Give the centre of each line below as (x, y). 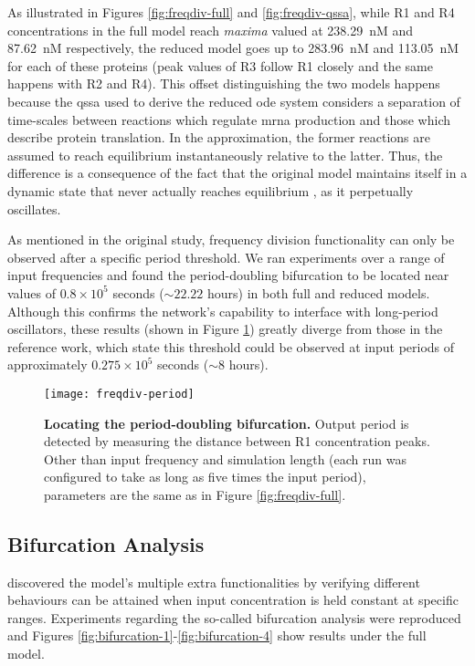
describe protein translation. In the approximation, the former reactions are (219, 137)
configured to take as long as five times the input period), (205, 477)
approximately (47, 364)
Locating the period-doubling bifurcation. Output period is (227, 423)
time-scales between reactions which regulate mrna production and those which (229, 119)
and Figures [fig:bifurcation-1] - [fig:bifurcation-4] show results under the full (217, 635)
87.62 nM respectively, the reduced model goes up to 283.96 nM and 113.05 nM (233, 48)
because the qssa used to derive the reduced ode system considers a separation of (234, 101)
